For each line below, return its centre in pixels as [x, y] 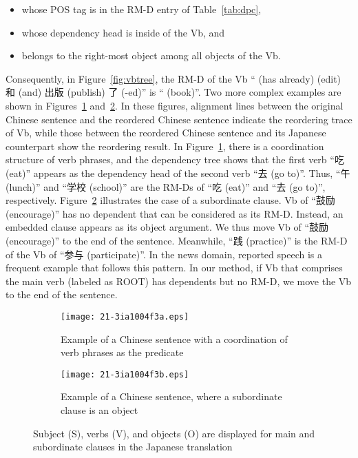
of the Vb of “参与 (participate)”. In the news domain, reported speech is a [164, 254]
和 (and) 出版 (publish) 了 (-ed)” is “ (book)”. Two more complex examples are [173, 92]
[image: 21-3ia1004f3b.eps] [125, 374]
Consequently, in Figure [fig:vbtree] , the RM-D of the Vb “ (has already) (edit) [173, 78]
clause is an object [99, 409]
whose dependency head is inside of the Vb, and [123, 32]
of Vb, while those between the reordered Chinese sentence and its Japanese [166, 133]
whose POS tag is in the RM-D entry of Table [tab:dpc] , [141, 9]
